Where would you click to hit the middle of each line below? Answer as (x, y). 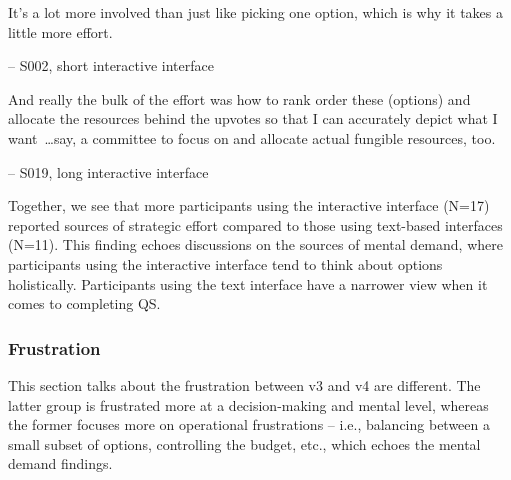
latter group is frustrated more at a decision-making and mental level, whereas (248, 404)
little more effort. (60, 31)
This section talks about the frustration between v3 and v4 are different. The (244, 384)
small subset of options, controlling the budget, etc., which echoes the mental (244, 443)
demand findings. (60, 463)
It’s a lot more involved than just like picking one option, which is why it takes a (255, 12)
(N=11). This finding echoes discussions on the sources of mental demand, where (255, 244)
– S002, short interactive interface (111, 65)
